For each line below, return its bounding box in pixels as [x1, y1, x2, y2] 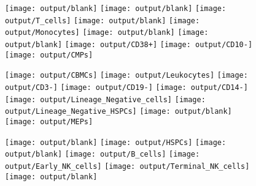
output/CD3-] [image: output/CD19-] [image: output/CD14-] [5, 83, 248, 92]
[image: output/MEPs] [5, 117, 93, 126]
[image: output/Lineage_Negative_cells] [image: [5, 95, 206, 104]
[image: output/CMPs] [5, 50, 93, 59]
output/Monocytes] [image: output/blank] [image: [5, 28, 209, 37]
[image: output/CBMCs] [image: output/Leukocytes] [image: [5, 71, 248, 80]
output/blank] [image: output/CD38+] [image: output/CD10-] [5, 40, 253, 49]
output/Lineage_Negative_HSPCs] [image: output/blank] [5, 107, 232, 116]
